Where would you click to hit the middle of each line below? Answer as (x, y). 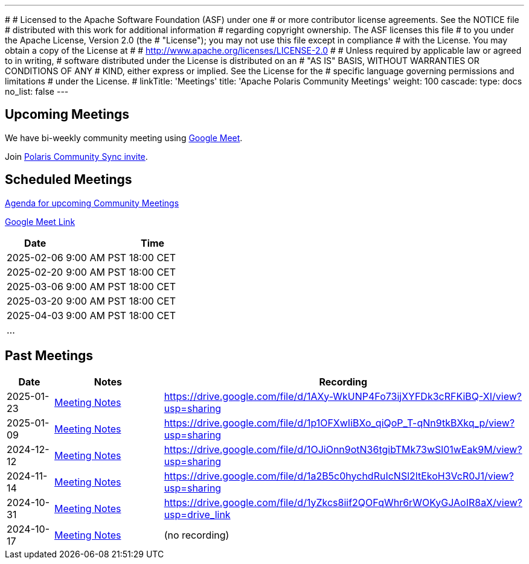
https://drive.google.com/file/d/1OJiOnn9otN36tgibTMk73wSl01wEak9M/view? (343, 449)
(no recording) (197, 535)
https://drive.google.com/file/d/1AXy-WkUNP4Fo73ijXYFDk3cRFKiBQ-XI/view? (343, 396)
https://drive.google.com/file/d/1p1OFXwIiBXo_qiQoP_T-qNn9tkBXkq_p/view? (339, 423)
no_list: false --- (37, 91)
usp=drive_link (197, 514)
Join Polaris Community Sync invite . (76, 156)
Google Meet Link (40, 221)
